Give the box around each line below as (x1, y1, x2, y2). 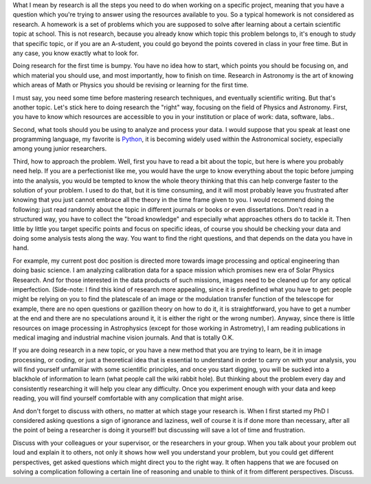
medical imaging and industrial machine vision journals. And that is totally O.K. (12, 333, 234, 342)
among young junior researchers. (12, 144, 107, 153)
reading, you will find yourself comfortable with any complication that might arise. (12, 394, 244, 402)
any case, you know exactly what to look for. (12, 49, 139, 57)
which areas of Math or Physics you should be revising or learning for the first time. (12, 81, 249, 89)
